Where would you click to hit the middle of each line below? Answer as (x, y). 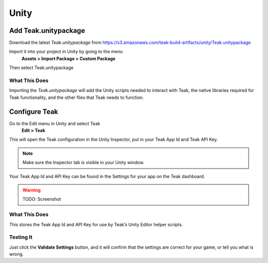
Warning (32, 190)
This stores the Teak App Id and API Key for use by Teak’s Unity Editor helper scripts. (96, 224)
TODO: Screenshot (42, 199)
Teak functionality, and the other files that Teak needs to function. (76, 97)
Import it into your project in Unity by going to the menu (66, 52)
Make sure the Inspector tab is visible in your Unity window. (83, 163)
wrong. (16, 254)
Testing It (21, 237)
